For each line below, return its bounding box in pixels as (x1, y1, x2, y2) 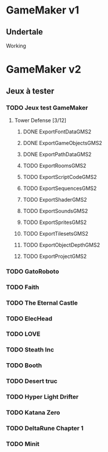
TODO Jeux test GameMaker (6, 103, 88, 112)
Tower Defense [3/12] (14, 116, 67, 123)
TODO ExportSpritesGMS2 (23, 219, 87, 226)
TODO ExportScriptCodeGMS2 (23, 173, 97, 180)
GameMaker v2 (6, 63, 81, 76)
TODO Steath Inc (6, 346, 54, 354)
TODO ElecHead (6, 314, 52, 322)
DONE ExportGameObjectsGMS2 (23, 139, 103, 146)
